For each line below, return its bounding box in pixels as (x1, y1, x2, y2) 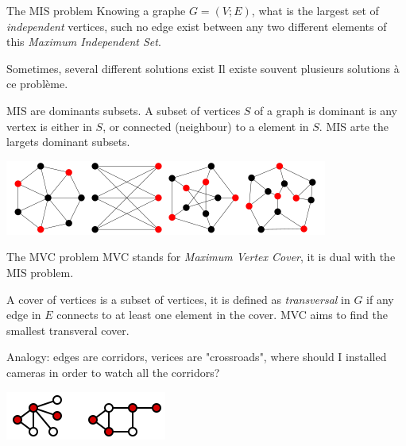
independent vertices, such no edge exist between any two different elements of (6, 17, 387, 34)
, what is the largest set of (251, 2, 379, 18)
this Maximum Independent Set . (6, 33, 161, 50)
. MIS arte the (319, 117, 389, 134)
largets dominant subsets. (6, 133, 130, 150)
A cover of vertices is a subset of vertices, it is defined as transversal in (6, 290, 350, 307)
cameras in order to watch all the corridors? (6, 363, 220, 380)
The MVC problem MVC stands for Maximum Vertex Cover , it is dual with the (6, 248, 396, 265)
